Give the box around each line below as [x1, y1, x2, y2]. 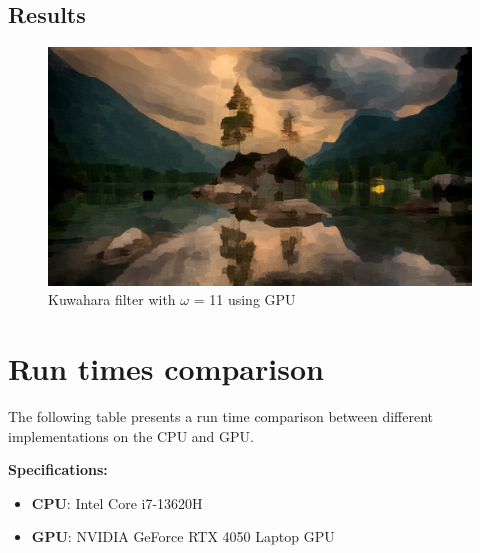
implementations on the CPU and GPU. [8, 425, 254, 446]
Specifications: [8, 459, 108, 480]
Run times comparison [8, 348, 324, 389]
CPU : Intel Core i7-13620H [31, 492, 203, 513]
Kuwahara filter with [48, 289, 176, 310]
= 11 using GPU [193, 289, 296, 310]
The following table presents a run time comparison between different [8, 406, 434, 427]
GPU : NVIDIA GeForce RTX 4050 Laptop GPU [31, 526, 335, 547]
